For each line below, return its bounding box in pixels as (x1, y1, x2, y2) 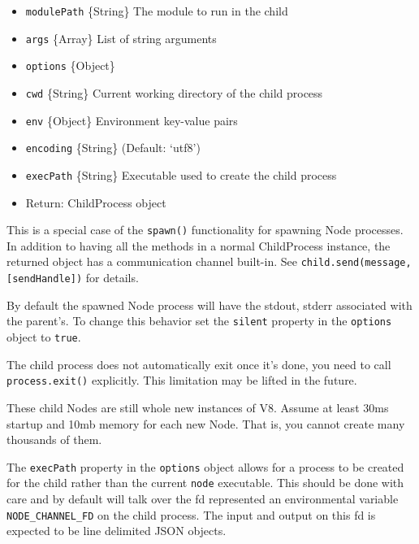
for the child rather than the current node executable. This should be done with (6, 474, 404, 491)
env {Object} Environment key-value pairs (25, 111, 238, 128)
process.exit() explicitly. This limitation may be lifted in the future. (6, 372, 357, 389)
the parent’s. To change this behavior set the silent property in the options (6, 312, 392, 329)
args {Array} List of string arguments (25, 29, 217, 46)
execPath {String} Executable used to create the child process (25, 166, 337, 183)
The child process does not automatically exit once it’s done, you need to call (6, 355, 391, 372)
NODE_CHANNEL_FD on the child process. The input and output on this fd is (6, 506, 376, 523)
